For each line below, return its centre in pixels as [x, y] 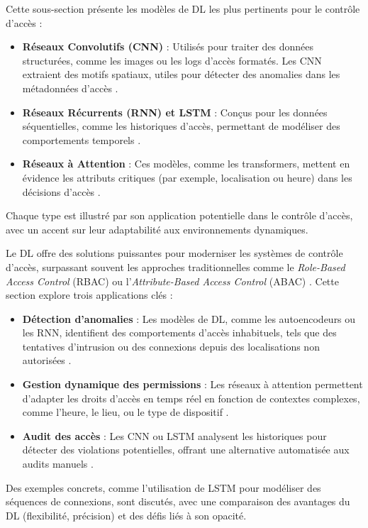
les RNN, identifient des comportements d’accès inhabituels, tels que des [179, 332]
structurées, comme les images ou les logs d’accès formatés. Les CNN [172, 60]
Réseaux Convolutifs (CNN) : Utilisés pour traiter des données [168, 46]
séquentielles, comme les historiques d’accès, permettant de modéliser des [181, 126]
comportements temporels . [82, 139]
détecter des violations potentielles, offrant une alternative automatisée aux [186, 450]
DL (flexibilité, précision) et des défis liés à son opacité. [126, 515]
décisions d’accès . [61, 191]
